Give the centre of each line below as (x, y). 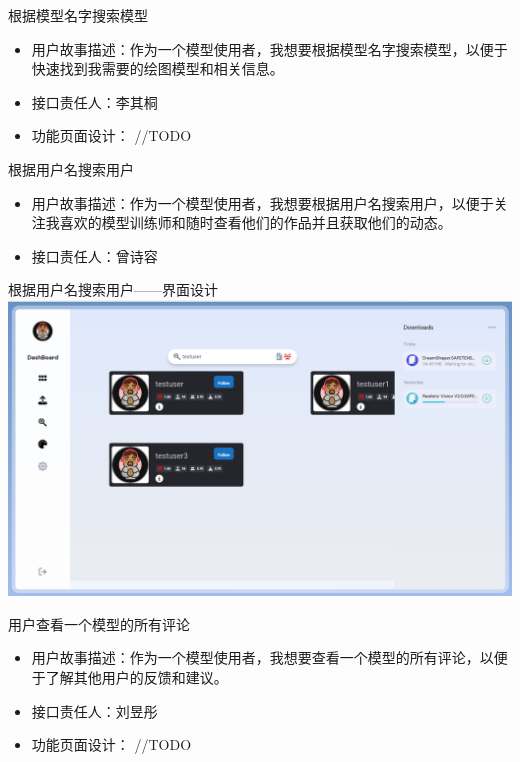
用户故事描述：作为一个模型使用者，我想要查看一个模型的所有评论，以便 (269, 657)
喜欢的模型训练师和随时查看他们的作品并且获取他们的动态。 (255, 222)
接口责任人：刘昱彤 (94, 710)
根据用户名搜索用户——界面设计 (113, 289)
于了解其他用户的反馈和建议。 (129, 677)
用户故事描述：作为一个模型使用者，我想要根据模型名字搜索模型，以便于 (269, 48)
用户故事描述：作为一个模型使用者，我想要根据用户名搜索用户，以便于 (262, 202)
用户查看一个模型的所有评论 (99, 623)
